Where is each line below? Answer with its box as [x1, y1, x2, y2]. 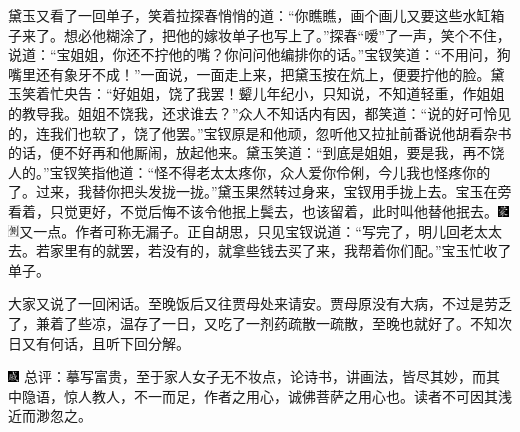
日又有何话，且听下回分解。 [8, 332, 190, 353]
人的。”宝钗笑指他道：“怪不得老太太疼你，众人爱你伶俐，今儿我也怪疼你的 [8, 161, 491, 182]
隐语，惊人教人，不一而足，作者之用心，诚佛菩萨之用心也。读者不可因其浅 [21, 385, 512, 406]
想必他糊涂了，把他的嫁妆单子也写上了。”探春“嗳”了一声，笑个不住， [63, 24, 511, 45]
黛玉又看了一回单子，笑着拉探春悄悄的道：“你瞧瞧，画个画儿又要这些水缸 [8, 5, 491, 25]
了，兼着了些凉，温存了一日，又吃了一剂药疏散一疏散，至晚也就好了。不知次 [8, 312, 512, 333]
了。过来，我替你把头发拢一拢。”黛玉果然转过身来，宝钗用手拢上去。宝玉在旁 [8, 181, 512, 202]
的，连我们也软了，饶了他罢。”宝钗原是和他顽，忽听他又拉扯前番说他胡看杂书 [8, 122, 512, 143]
